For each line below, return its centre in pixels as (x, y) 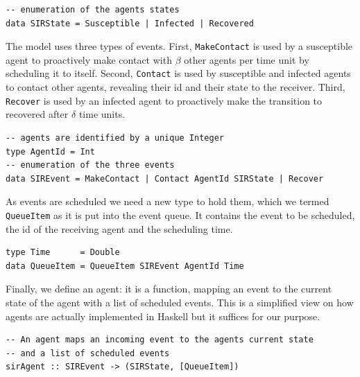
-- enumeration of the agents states (93, 10)
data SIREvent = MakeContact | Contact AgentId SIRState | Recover (165, 178)
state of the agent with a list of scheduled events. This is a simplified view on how (180, 302)
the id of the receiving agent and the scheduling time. (119, 228)
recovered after (37, 114)
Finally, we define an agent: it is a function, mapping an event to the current (169, 289)
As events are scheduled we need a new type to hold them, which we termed (168, 201)
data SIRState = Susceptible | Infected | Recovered (130, 23)
